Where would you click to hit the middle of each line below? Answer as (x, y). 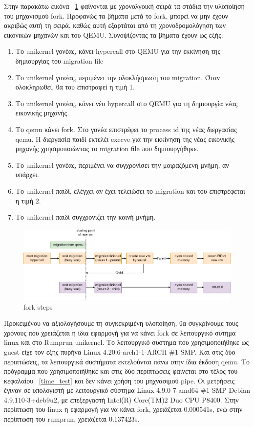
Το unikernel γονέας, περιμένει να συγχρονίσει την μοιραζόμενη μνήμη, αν (122, 165)
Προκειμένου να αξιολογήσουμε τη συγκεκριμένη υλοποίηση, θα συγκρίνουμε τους (121, 323)
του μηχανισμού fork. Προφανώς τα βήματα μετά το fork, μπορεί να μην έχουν (116, 15)
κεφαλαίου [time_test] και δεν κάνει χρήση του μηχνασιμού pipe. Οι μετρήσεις (119, 380)
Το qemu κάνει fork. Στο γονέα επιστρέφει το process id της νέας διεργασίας (126, 129)
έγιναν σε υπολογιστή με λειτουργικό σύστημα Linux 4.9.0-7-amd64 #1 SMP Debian (127, 390)
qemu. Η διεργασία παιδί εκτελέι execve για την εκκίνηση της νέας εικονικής (125, 139)
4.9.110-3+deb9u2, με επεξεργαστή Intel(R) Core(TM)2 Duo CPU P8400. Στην (121, 399)
